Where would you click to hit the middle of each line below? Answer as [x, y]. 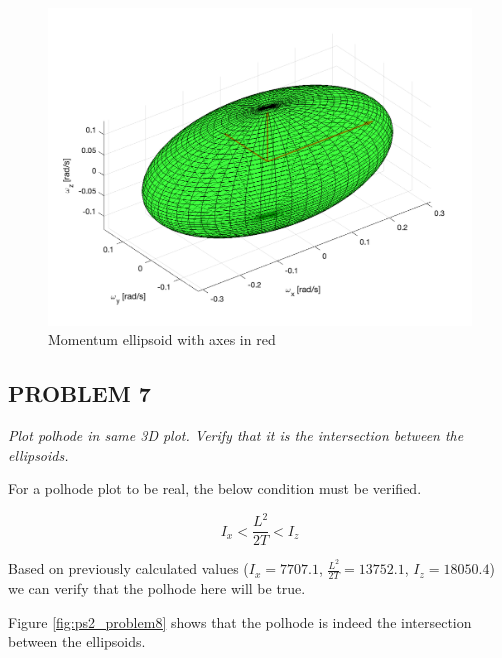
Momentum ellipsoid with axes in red [162, 339]
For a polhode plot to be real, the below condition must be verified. [215, 488]
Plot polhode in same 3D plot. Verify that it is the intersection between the [236, 434]
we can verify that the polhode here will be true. [157, 588]
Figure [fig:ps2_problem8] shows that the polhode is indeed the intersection [240, 621]
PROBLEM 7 [79, 393]
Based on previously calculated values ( [128, 568]
